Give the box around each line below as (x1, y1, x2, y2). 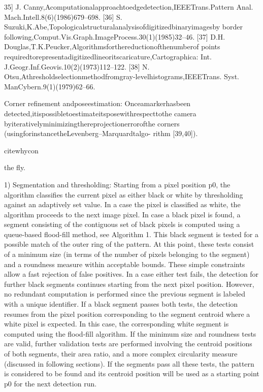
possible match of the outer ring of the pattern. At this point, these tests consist (4, 239, 254, 249)
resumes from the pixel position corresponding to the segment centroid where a (4, 308, 250, 319)
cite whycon (4, 145, 39, 155)
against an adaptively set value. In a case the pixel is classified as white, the (4, 199, 241, 210)
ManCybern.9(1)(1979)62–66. (4, 81, 95, 91)
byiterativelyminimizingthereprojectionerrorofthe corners (4, 118, 180, 128)
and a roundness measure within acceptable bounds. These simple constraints (4, 258, 245, 269)
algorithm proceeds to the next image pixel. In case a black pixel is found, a (4, 209, 241, 219)
